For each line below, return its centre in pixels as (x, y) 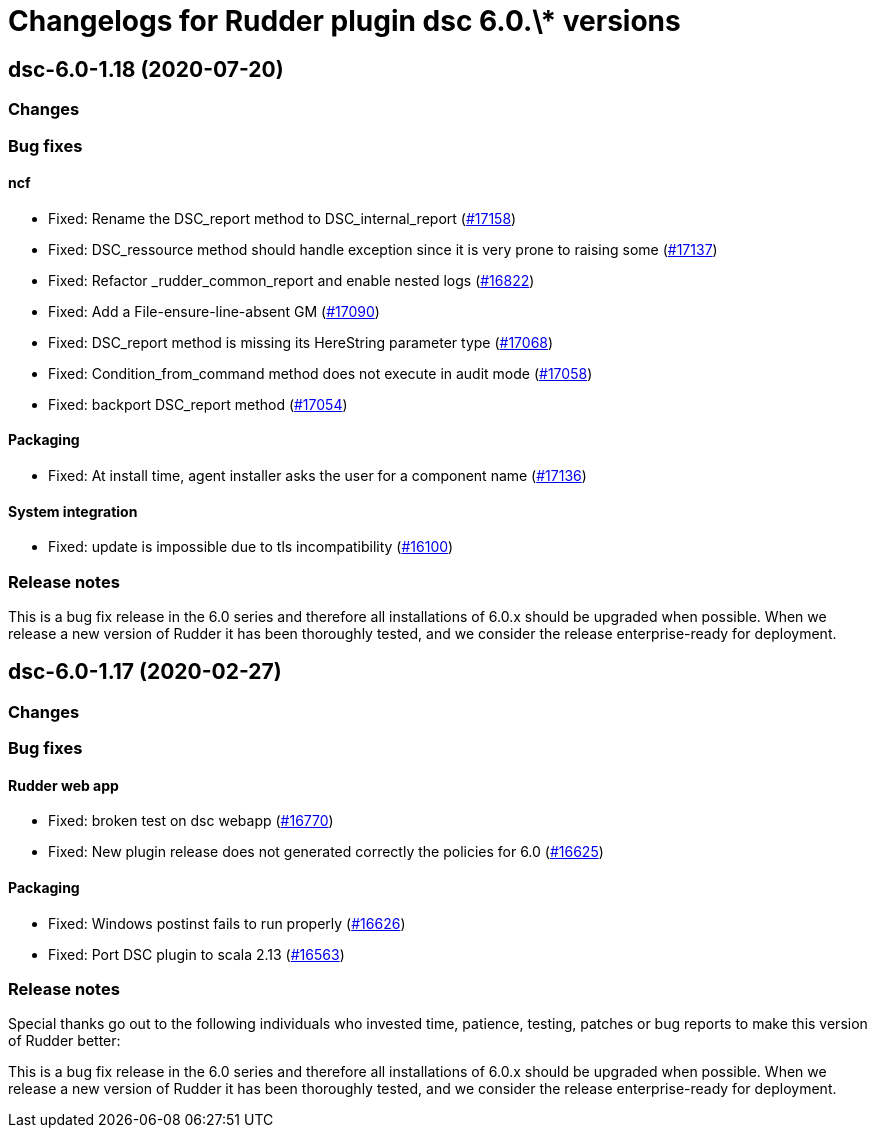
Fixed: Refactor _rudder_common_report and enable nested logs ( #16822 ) (291, 280)
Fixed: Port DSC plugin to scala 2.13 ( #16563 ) (196, 954)
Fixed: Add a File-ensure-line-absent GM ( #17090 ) (214, 311)
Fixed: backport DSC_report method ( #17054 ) (198, 404)
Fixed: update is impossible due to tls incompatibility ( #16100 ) (251, 547)
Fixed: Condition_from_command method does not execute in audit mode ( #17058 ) (320, 373)
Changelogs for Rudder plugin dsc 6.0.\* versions (344, 21)
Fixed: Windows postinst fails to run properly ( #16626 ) (227, 923)
